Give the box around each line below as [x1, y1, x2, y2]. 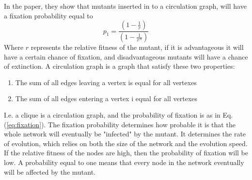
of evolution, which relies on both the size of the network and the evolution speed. [4, 138, 248, 148]
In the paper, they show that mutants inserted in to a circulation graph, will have [4, 1, 247, 11]
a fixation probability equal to [4, 10, 93, 20]
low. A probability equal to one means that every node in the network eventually [4, 157, 244, 167]
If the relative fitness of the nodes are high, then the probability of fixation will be [4, 148, 248, 158]
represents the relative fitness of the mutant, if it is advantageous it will [31, 42, 244, 52]
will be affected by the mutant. [4, 166, 95, 177]
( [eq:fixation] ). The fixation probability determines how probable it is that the [4, 119, 236, 129]
